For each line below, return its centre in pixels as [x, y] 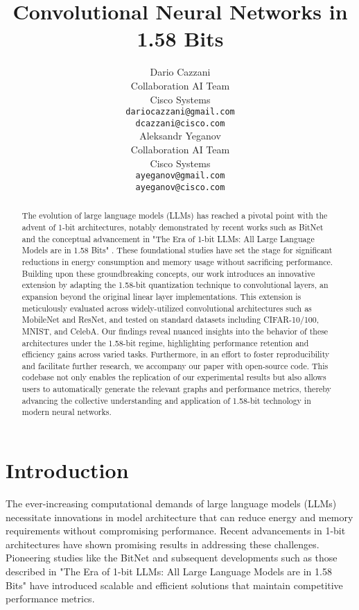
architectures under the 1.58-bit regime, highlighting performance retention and [165, 342]
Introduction [67, 470]
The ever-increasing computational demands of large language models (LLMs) [171, 503]
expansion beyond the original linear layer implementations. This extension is [161, 296]
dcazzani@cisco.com [180, 123]
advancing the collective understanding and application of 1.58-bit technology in [166, 400]
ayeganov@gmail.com [180, 176]
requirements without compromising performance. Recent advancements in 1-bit [176, 531]
